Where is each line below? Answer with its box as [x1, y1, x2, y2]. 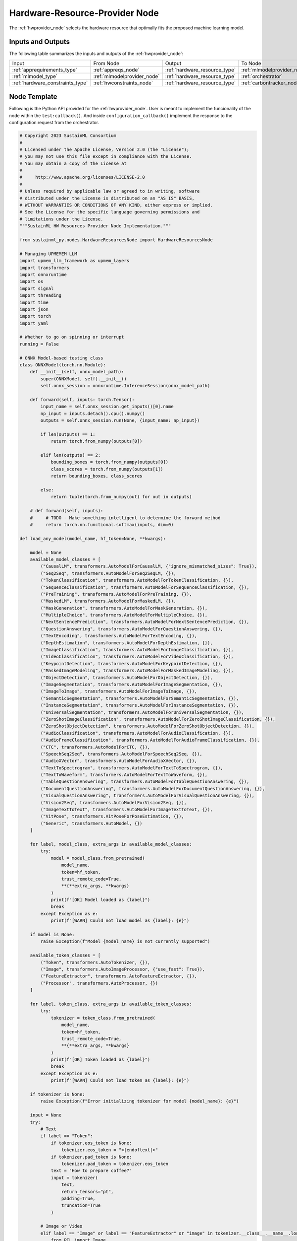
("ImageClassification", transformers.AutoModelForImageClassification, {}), [40, 647, 234, 653]
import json [19, 306, 49, 312]
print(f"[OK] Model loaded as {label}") [50, 897, 150, 903]
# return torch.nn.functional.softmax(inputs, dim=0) [30, 522, 174, 527]
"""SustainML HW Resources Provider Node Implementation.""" [19, 223, 171, 229]
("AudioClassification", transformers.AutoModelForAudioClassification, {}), [40, 730, 234, 736]
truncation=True [61, 1203, 101, 1208]
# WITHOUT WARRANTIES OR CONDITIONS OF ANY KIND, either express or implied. [19, 203, 213, 208]
